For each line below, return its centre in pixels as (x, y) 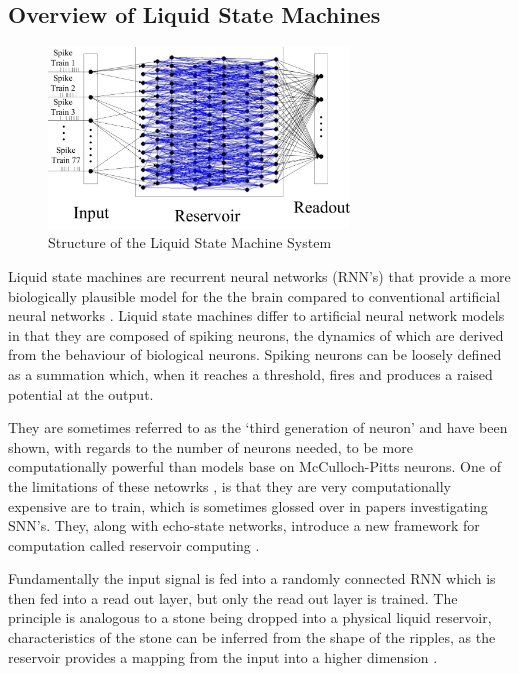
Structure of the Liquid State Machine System (190, 242)
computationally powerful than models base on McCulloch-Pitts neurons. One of (254, 466)
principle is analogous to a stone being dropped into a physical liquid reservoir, (250, 617)
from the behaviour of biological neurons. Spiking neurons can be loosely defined (255, 354)
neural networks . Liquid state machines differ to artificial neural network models (256, 315)
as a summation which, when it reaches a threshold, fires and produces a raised (250, 373)
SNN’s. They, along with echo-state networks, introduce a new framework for (244, 525)
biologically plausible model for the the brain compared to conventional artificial (254, 295)
